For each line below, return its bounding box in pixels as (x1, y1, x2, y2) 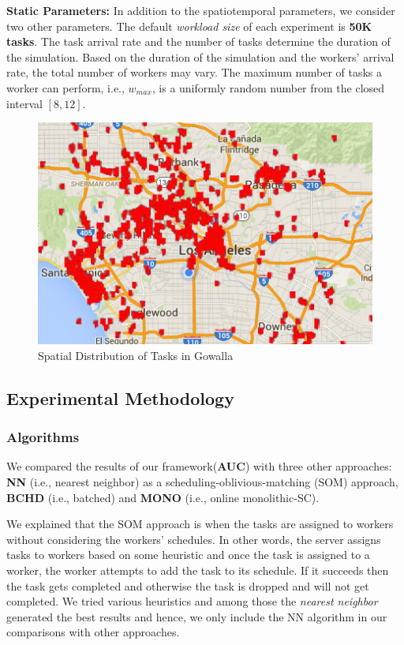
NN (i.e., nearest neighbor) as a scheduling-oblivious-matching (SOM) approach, (6, 473, 398, 489)
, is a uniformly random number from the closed (151, 79, 385, 96)
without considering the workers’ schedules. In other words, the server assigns (6, 531, 381, 547)
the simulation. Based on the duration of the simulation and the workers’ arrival (6, 48, 395, 65)
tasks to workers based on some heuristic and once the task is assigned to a (6, 546, 370, 563)
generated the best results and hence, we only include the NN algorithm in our (6, 608, 387, 624)
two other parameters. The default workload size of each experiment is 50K (6, 17, 372, 34)
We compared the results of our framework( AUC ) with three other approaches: (6, 458, 392, 474)
